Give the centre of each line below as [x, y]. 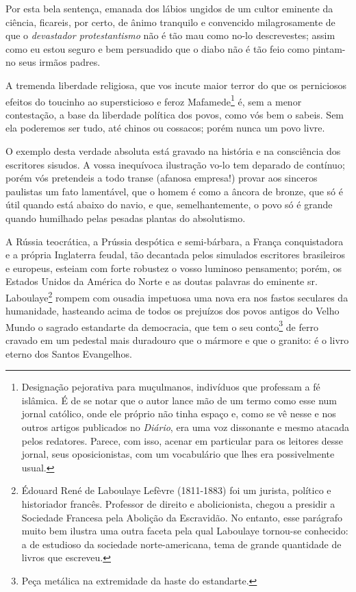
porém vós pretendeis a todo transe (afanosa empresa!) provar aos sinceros [162, 178]
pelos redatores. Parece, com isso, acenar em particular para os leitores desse [182, 440]
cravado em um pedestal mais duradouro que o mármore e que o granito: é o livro [177, 340]
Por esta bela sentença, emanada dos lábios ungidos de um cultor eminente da [169, 8]
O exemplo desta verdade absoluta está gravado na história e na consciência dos [173, 151]
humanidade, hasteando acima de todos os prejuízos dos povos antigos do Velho [173, 311]
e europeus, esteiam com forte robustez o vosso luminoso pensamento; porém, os [174, 268]
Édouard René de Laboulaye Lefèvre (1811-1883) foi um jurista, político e [176, 490]
